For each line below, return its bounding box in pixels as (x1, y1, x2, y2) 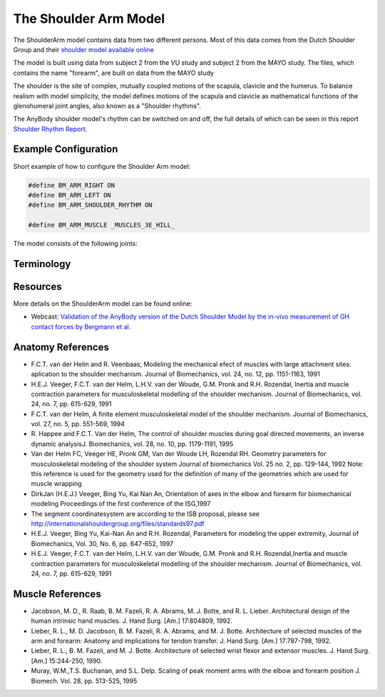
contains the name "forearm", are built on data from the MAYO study (13, 68, 214, 77)
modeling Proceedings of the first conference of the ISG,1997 (31, 500, 211, 508)
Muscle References (13, 588, 101, 600)
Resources (13, 280, 62, 292)
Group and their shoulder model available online (13, 45, 155, 53)
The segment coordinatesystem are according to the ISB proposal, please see (31, 510, 260, 518)
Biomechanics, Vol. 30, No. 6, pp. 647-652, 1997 (31, 539, 174, 548)
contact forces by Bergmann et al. (31, 322, 131, 331)
